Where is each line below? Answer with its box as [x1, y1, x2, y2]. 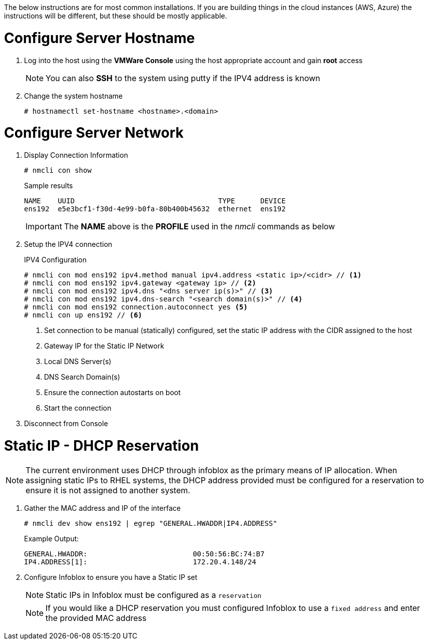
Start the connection [44, 404, 112, 412]
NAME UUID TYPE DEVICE [24, 197, 286, 205]
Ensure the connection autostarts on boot [44, 388, 181, 397]
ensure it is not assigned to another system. [26, 485, 190, 495]
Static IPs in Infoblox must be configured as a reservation [46, 589, 262, 600]
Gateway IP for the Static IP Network [44, 342, 164, 350]
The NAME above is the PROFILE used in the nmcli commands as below [64, 221, 335, 231]
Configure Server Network [4, 124, 184, 142]
